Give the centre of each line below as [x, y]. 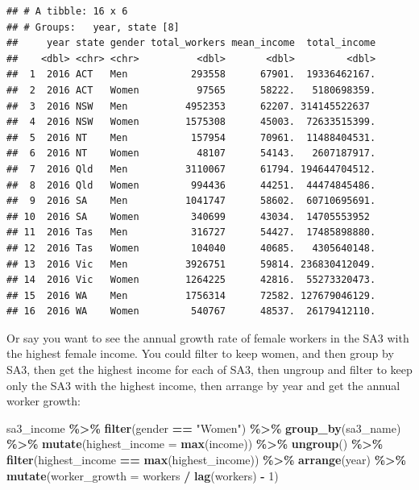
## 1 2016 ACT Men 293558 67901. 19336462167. [191, 75]
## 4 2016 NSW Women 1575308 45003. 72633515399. [191, 122]
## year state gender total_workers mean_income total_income [191, 43]
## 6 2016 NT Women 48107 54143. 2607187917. [191, 154]
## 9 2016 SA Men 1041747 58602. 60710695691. [191, 201]
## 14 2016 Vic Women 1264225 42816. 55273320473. [191, 280]
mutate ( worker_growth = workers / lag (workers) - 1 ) [143, 475]
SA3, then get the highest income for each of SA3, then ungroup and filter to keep [209, 370]
